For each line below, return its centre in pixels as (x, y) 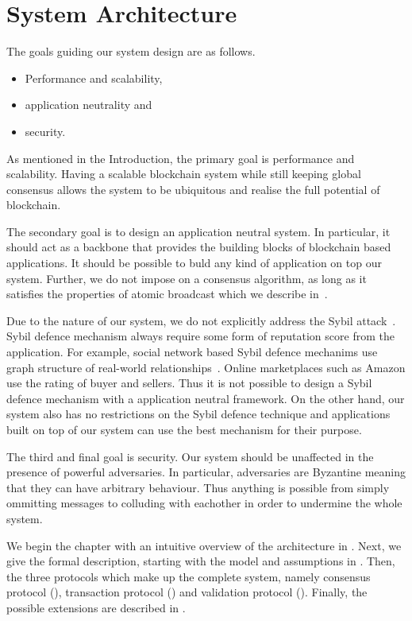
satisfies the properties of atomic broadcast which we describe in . (167, 294)
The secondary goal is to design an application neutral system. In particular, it (198, 231)
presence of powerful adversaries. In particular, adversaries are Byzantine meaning (206, 472)
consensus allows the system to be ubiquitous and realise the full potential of (193, 189)
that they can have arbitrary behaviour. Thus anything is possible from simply (198, 487)
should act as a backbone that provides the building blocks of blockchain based (199, 247)
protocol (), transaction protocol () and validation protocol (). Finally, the (187, 592)
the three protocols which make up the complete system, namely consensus (189, 576)
